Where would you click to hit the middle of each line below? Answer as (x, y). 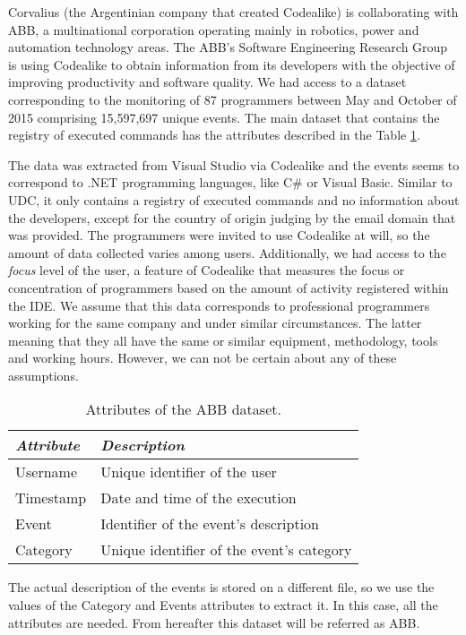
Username (47, 472)
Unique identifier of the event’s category (226, 550)
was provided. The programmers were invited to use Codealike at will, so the (219, 235)
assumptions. (43, 375)
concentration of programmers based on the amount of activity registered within (229, 287)
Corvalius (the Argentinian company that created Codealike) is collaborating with (233, 12)
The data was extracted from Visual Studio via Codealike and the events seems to (234, 164)
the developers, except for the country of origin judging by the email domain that (232, 217)
